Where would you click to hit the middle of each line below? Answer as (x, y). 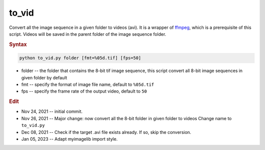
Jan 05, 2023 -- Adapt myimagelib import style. (69, 139)
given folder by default (44, 77)
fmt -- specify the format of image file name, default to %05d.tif (88, 84)
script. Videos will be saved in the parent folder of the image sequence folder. (88, 34)
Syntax (18, 44)
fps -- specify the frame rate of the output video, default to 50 (84, 91)
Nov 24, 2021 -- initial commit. (52, 112)
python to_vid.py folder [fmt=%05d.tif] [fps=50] (80, 58)
